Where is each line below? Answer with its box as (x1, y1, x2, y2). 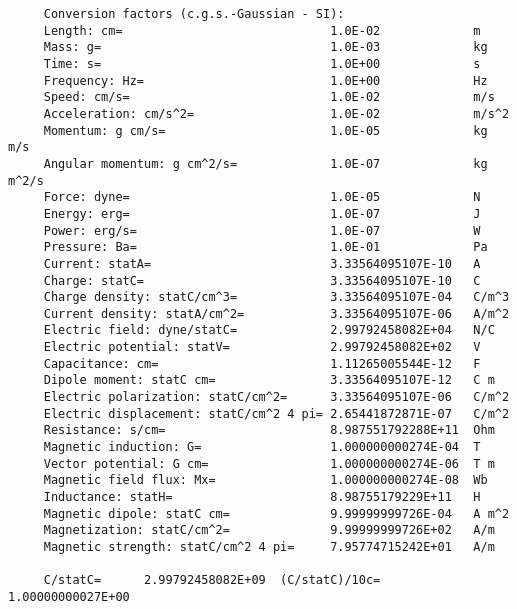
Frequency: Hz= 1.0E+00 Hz (43, 73, 488, 88)
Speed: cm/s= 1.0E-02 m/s (43, 90, 495, 105)
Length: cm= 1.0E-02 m (43, 23, 481, 38)
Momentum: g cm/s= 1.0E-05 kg (43, 123, 488, 138)
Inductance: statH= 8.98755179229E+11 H (43, 490, 481, 505)
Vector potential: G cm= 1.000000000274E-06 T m (43, 456, 495, 471)
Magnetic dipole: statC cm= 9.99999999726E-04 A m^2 (43, 506, 510, 521)
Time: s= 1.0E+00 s (43, 56, 481, 71)
